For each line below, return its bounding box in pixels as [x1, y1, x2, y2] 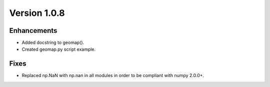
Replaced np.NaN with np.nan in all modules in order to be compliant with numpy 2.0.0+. [21, 73, 204, 79]
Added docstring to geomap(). [21, 40, 84, 46]
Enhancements [9, 26, 57, 35]
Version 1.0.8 [9, 7, 65, 18]
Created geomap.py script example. [21, 46, 96, 52]
